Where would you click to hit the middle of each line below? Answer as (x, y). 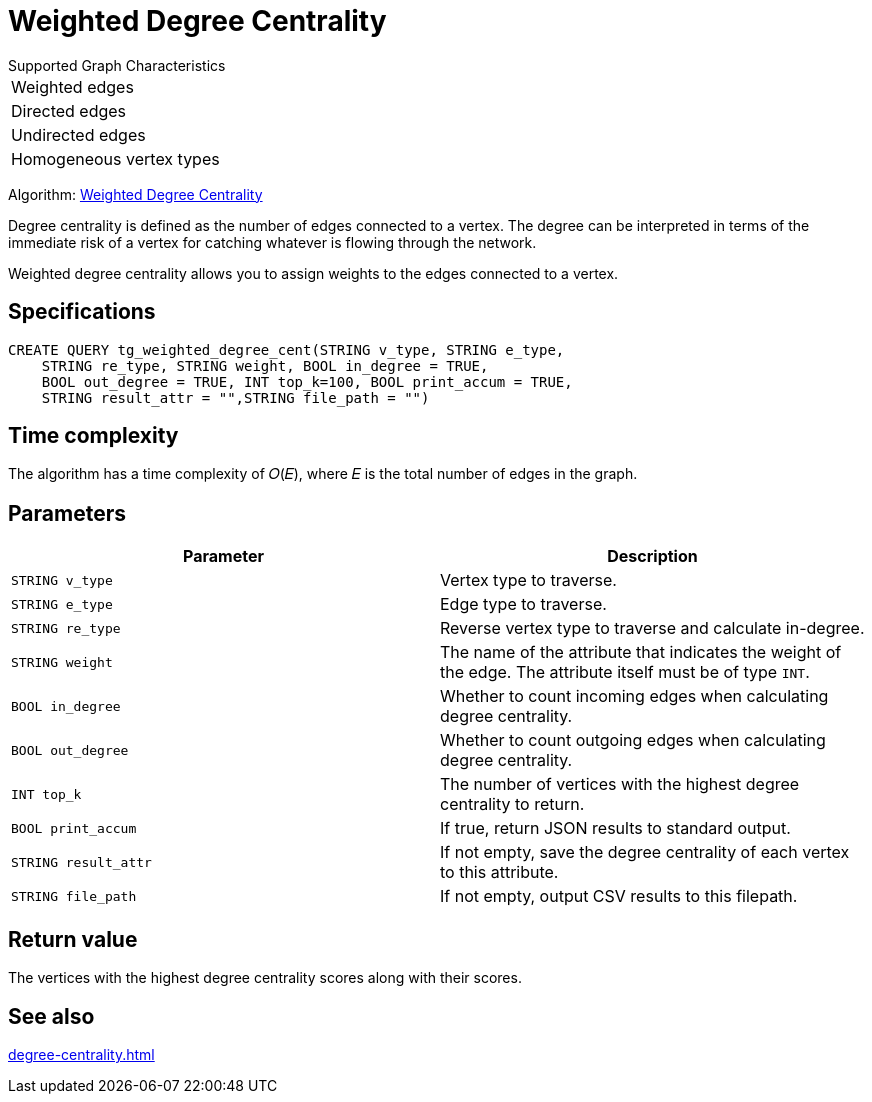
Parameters (67, 513)
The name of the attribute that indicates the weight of (641, 652)
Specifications (82, 312)
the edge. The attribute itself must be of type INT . (625, 672)
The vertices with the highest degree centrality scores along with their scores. (265, 978)
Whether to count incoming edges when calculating (634, 696)
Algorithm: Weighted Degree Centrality (135, 194)
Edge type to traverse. (523, 604)
